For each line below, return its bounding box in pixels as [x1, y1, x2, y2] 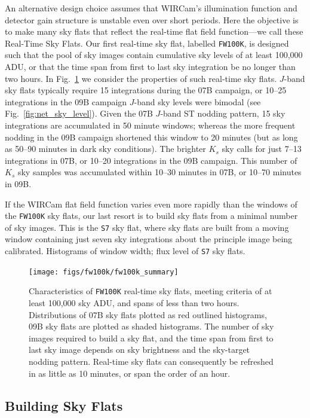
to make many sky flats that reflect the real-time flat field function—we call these [5, 25, 303, 38]
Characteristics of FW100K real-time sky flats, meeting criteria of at [29, 285, 272, 297]
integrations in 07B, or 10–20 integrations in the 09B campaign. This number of [5, 154, 297, 166]
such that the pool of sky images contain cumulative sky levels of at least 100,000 [5, 48, 303, 61]
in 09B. [5, 177, 32, 190]
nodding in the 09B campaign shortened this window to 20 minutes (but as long [5, 130, 298, 143]
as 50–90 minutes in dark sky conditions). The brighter [5, 142, 206, 155]
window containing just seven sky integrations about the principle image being [5, 233, 293, 245]
